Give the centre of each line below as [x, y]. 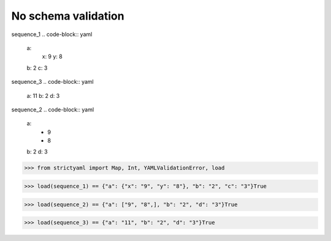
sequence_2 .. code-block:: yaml [53, 109]
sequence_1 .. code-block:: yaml [52, 34]
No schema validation [68, 16]
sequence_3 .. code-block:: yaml [53, 82]
